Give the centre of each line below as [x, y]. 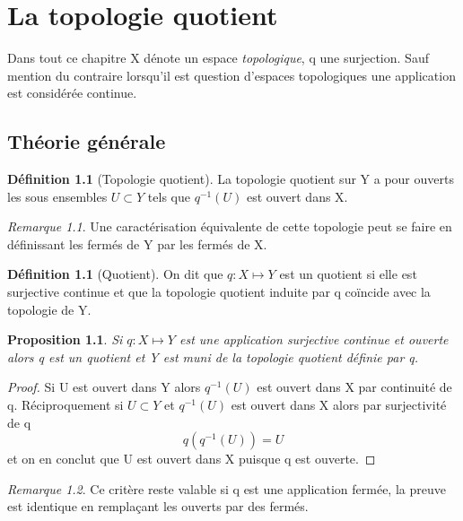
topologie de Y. [49, 309]
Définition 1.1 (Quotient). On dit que [115, 274]
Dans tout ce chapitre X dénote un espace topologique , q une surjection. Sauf [218, 58]
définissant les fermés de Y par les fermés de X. [137, 243]
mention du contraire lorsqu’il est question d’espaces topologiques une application [231, 75]
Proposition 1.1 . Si [65, 339]
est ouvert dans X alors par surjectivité [339, 405]
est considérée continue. [72, 93]
